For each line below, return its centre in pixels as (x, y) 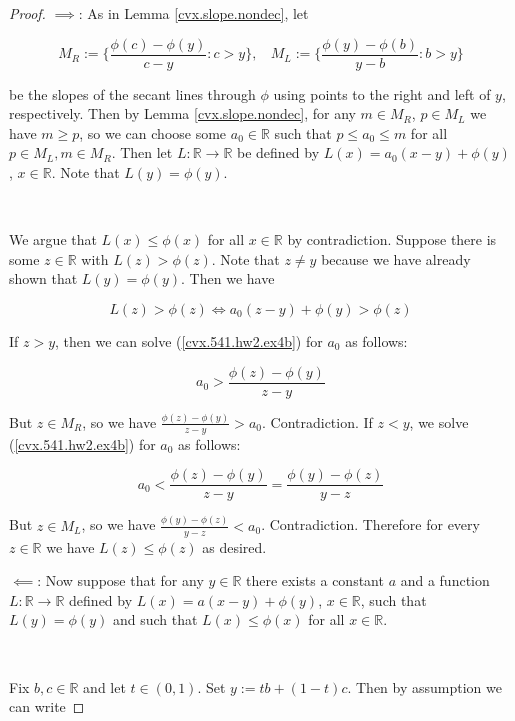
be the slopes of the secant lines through (132, 93)
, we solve (439, 421)
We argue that (53, 239)
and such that (155, 619)
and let (104, 686)
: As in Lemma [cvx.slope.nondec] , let (193, 13)
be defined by (278, 152)
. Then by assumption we (424, 686)
